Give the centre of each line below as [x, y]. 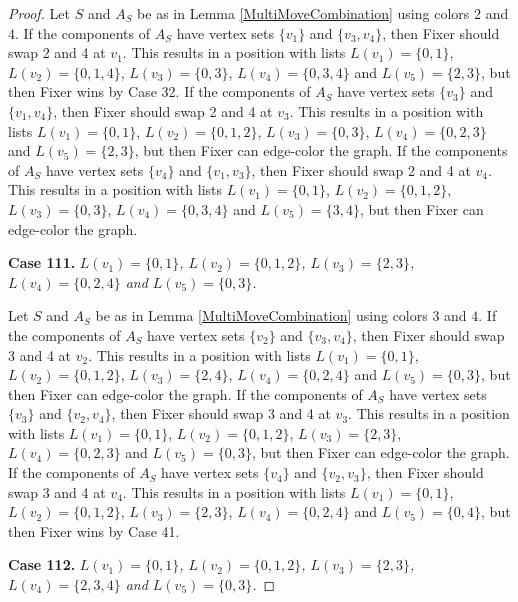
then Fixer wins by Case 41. [94, 530]
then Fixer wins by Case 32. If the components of [159, 91]
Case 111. [42, 262]
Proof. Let [39, 13]
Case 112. [42, 564]
